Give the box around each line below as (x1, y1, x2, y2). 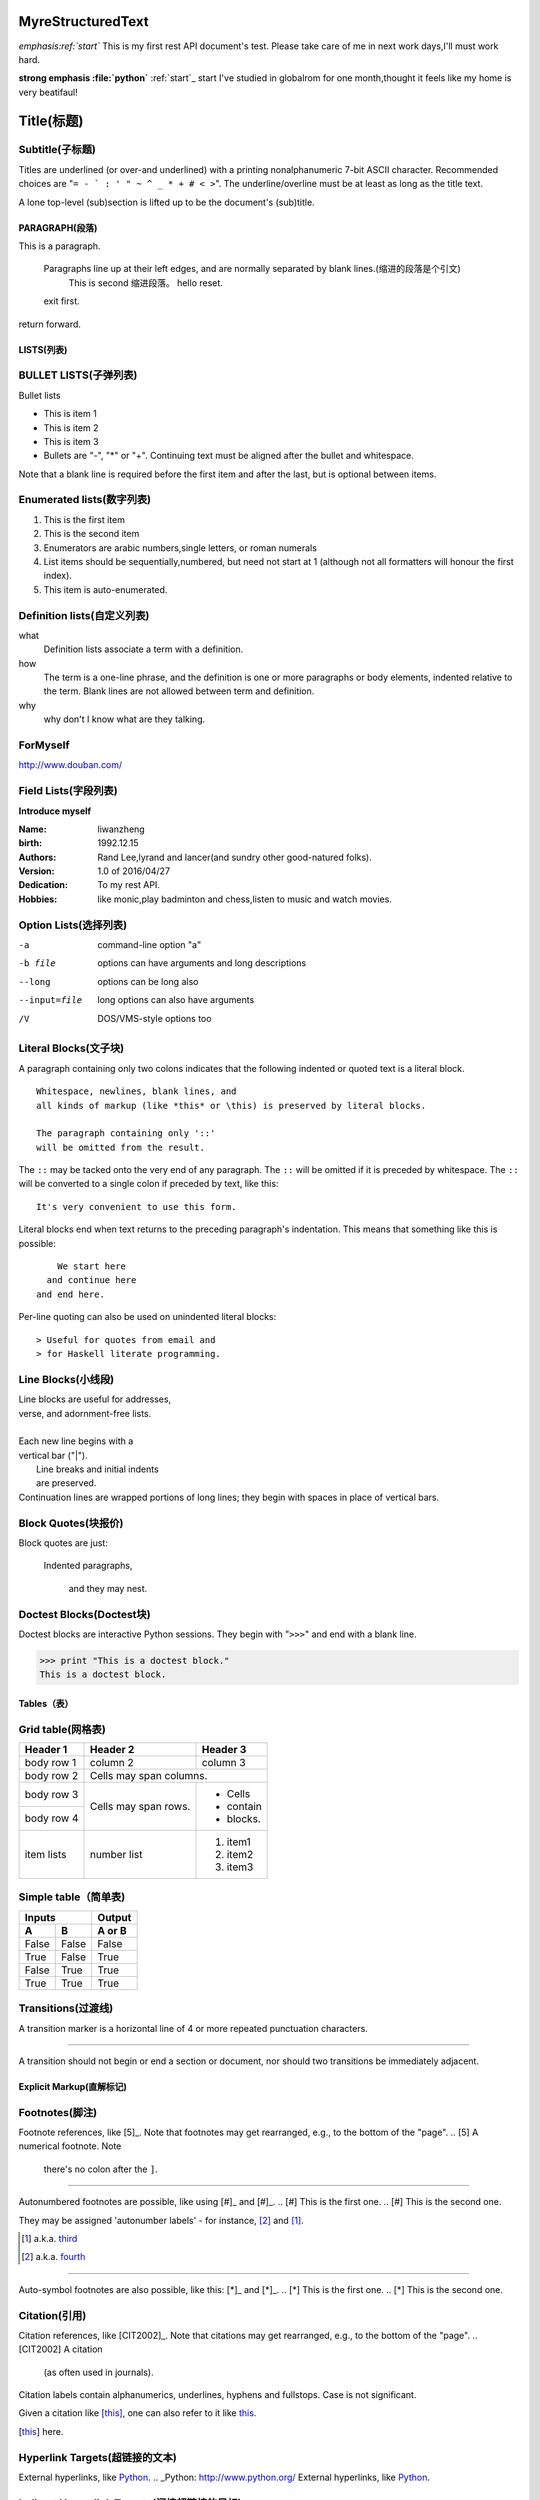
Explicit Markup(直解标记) (18, 2080, 127, 2092)
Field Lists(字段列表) (18, 784, 119, 798)
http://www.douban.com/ (18, 759, 123, 771)
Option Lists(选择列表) (18, 918, 128, 932)
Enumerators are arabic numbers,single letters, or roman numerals (43, 541, 317, 554)
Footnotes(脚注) (18, 2105, 98, 2119)
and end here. (36, 1288, 105, 1300)
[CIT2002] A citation (18, 2343, 104, 2355)
